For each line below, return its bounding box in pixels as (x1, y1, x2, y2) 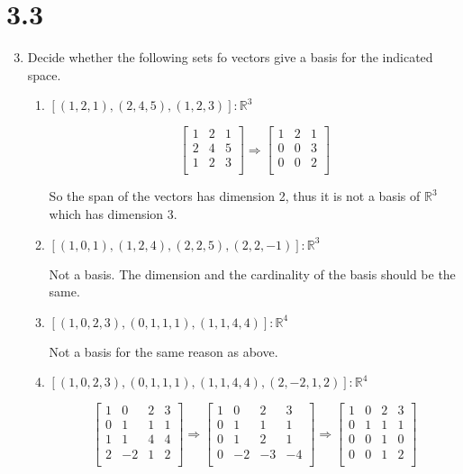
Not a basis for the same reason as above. (49, 342, 278, 360)
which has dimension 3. (49, 205, 177, 223)
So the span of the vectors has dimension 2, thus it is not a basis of (49, 187, 421, 205)
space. (27, 65, 61, 84)
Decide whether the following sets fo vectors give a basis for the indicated (27, 48, 433, 67)
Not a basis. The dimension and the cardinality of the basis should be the (49, 264, 456, 283)
